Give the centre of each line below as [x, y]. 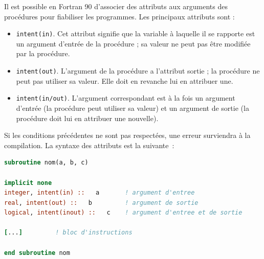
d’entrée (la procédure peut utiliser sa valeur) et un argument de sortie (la [133, 108]
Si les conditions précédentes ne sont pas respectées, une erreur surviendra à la [127, 135]
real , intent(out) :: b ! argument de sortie [101, 203]
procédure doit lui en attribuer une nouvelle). [87, 118]
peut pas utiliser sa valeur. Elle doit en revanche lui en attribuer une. [125, 80]
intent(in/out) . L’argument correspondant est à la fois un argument [126, 98]
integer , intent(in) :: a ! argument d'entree [100, 193]
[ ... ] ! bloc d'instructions [68, 233]
